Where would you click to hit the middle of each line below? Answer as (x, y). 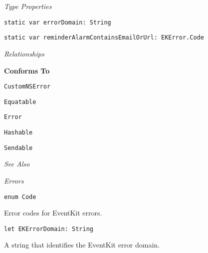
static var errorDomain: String (58, 22)
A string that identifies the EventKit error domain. (82, 245)
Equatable (20, 102)
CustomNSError (27, 87)
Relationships (24, 53)
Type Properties (28, 6)
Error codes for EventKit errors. (53, 213)
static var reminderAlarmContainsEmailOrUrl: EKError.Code (104, 38)
